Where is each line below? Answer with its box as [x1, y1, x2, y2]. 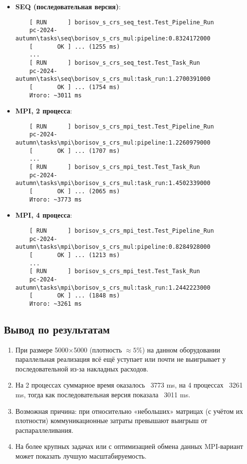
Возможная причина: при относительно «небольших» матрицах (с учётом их [15, 406, 243, 416]
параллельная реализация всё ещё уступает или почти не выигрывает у [15, 354, 226, 364]
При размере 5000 [15, 344, 69, 354]
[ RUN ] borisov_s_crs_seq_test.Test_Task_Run [29, 59, 200, 66]
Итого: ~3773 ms [29, 196, 82, 203]
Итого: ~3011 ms [29, 92, 82, 99]
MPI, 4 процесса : [15, 210, 72, 220]
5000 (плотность [73, 344, 122, 354]
